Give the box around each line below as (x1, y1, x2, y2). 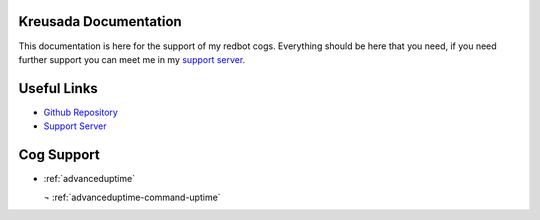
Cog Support (18, 146, 100, 164)
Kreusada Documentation (18, 13, 182, 30)
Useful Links (18, 80, 99, 97)
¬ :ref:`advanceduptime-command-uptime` (43, 191, 221, 203)
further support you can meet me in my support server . (18, 53, 246, 65)
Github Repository (43, 106, 119, 118)
